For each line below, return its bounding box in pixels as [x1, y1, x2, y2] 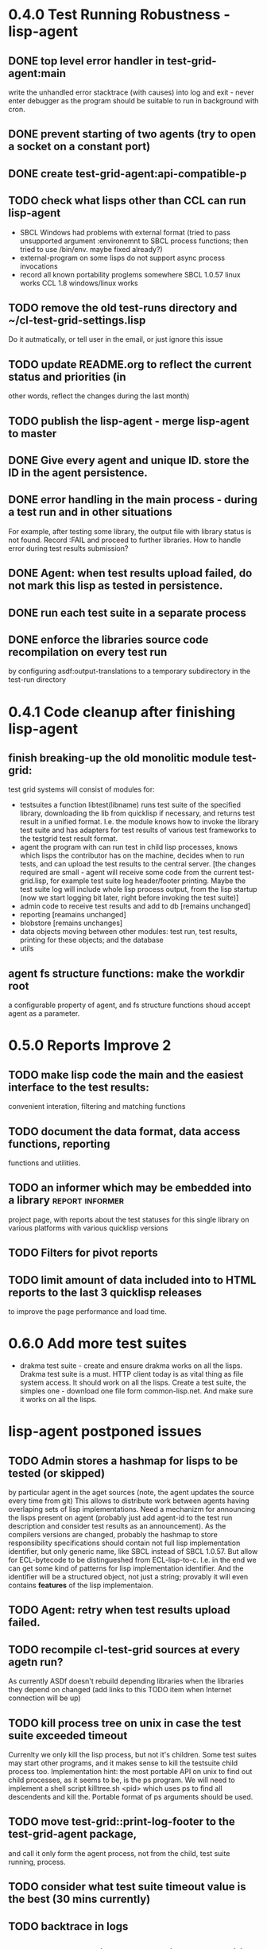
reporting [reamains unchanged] [19, 910, 127, 920]
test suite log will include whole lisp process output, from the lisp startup [19, 885, 257, 894]
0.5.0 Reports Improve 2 [8, 1036, 172, 1055]
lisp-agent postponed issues [8, 1423, 203, 1440]
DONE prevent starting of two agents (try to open [8, 127, 257, 141]
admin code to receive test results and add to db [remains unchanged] [19, 901, 251, 911]
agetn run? [8, 1655, 64, 1668]
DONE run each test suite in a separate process [8, 606, 246, 619]
